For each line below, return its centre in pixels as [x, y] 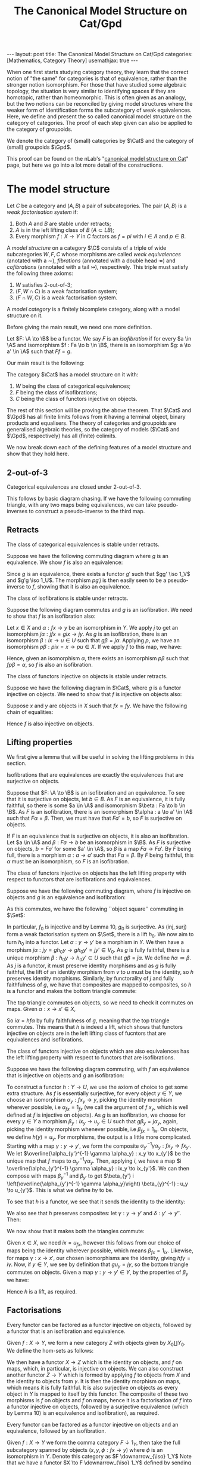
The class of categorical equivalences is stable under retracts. [83, 544]
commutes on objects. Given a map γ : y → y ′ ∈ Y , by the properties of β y [98, 1273]
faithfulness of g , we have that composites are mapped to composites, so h [99, 985]
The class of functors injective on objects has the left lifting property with [96, 873]
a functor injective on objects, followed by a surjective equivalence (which [98, 1406]
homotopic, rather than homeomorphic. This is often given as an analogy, [96, 97]
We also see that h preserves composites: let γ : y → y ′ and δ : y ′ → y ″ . [94, 1213]
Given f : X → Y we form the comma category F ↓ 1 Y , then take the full [94, 1443]
